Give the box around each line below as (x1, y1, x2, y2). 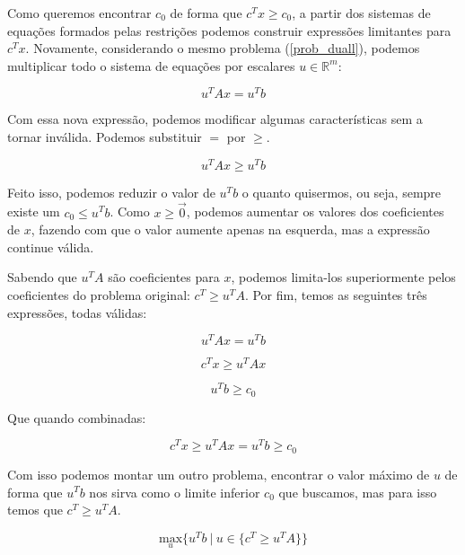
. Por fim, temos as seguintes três (244, 285, 427, 304)
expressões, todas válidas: (7, 303, 147, 322)
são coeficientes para (108, 268, 220, 286)
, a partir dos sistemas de (292, 4, 431, 22)
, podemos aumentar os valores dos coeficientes (186, 202, 444, 221)
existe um (7, 202, 60, 221)
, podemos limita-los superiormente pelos (231, 268, 456, 286)
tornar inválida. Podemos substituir (7, 128, 202, 146)
